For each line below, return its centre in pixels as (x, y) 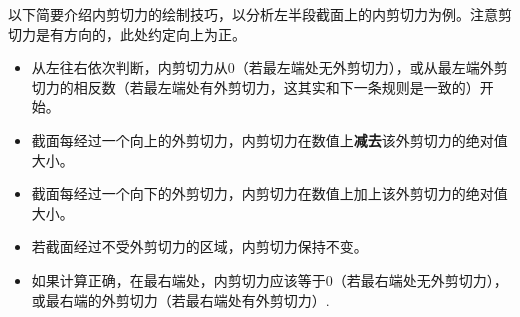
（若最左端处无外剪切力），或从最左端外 (364, 67)
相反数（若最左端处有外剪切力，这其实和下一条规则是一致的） (276, 86)
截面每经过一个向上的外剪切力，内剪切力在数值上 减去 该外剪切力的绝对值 (269, 139)
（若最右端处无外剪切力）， (420, 279)
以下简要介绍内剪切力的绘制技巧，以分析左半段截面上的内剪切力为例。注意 (253, 14)
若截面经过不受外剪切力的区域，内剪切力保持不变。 (199, 246)
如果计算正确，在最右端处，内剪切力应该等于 (178, 279)
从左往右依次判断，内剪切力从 (129, 67)
